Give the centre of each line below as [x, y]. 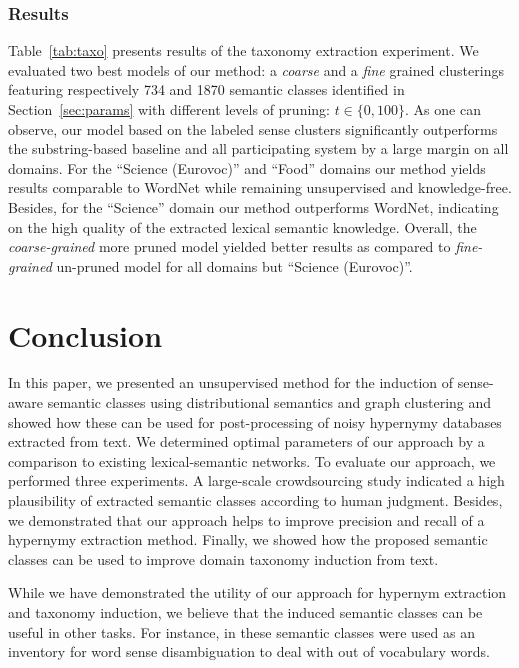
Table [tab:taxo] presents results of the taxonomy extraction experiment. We [243, 50]
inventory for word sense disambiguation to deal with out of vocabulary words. [249, 651]
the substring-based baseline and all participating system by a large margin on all [258, 148]
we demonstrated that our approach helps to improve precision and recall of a [246, 519]
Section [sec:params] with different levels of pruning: [169, 109]
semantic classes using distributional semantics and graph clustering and [269, 402]
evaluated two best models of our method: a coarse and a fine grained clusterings [256, 69]
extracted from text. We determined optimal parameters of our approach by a [246, 441]
